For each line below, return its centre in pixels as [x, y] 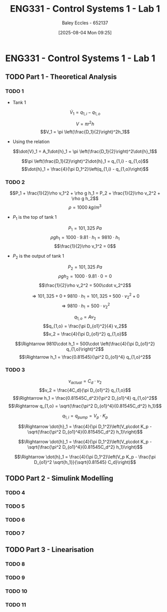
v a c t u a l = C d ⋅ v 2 [85, 381]
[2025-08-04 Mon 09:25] [85, 32]
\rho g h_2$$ [85, 199]
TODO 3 [15, 370]
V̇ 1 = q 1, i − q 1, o [85, 113]
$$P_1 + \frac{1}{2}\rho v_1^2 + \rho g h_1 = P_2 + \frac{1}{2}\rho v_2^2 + [85, 193]
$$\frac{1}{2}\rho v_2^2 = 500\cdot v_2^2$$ [85, 285]
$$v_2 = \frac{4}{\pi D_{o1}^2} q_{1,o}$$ [85, 334]
